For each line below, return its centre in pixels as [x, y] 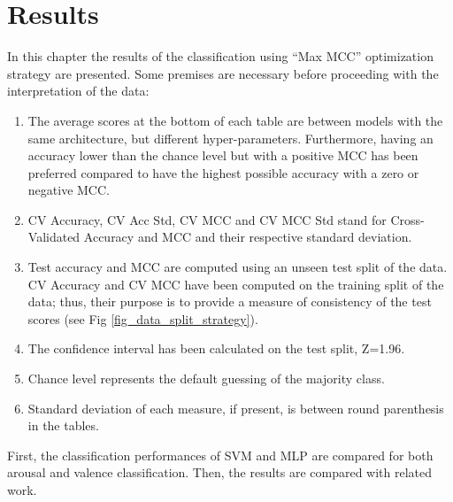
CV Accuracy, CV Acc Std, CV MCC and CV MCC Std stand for [207, 219]
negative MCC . [69, 190]
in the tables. [63, 425]
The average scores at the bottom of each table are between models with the [235, 120]
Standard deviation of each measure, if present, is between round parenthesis [236, 408]
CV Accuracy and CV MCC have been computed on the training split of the [236, 284]
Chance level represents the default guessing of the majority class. [206, 378]
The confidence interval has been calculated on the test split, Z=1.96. [216, 348]
